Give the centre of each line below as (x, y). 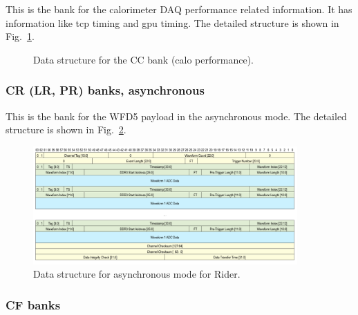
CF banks (33, 304)
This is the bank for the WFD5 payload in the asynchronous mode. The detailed (176, 116)
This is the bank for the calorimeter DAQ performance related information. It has (179, 9)
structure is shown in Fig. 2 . (66, 130)
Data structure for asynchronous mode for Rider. (137, 274)
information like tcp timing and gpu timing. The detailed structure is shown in (172, 22)
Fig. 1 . (20, 36)
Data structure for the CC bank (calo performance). (143, 59)
